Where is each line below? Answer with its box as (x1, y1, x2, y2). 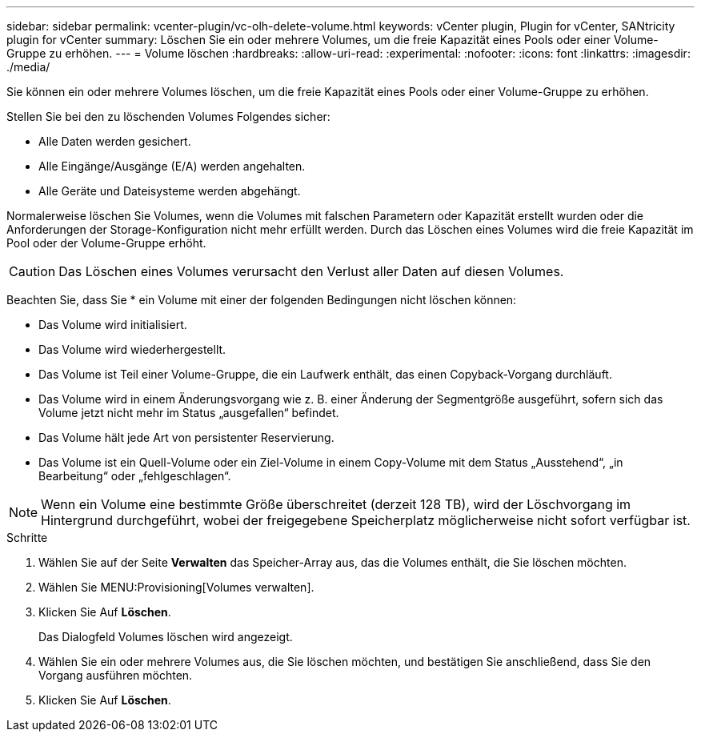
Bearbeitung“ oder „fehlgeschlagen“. (38, 469, 231, 483)
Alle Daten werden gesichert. (38, 134, 191, 148)
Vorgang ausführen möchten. (38, 668, 193, 682)
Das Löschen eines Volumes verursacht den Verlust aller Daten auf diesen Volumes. (58, 263, 564, 279)
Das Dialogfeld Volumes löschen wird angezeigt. (38, 630, 293, 644)
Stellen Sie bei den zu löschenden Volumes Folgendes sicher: (6, 110, 330, 123)
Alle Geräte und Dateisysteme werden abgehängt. (38, 184, 301, 198)
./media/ (6, 60, 50, 74)
